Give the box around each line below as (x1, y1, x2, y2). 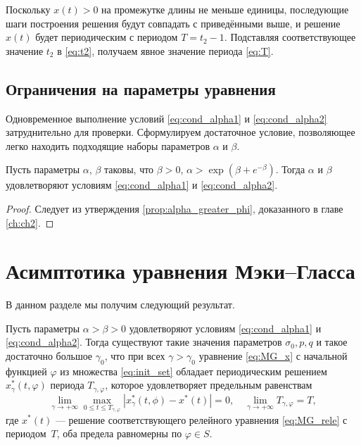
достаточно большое (6, 349, 93, 363)
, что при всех (104, 349, 165, 363)
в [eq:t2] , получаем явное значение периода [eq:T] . (57, 43, 274, 58)
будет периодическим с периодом (35, 30, 178, 44)
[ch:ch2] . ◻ (6, 215, 54, 230)
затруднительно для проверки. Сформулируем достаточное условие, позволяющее (6, 125, 355, 139)
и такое (316, 334, 348, 349)
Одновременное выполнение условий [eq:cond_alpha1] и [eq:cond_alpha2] (6, 111, 327, 125)
